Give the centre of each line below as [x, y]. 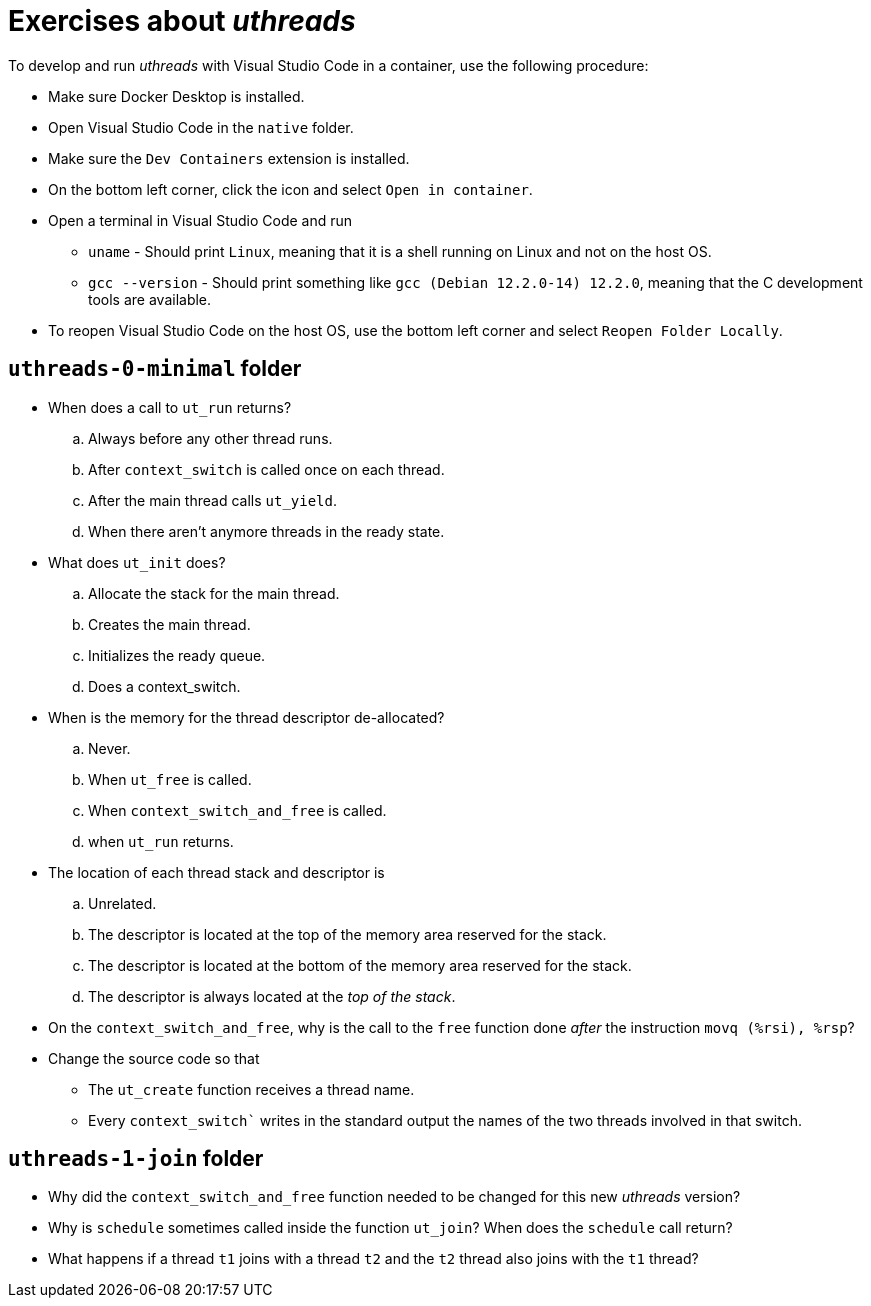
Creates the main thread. [169, 624]
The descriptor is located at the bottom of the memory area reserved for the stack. [360, 965]
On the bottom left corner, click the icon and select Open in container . [290, 189]
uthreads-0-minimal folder [155, 369]
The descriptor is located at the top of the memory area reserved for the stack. [347, 934]
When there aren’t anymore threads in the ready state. [266, 531]
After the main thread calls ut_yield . [213, 500]
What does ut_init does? [137, 562]
